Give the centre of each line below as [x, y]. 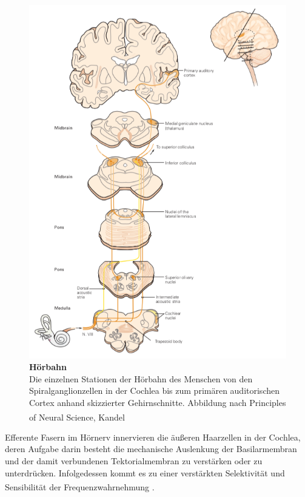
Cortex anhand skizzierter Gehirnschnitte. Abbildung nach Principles [158, 402]
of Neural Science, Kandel [77, 417]
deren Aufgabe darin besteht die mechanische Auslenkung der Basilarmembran [151, 449]
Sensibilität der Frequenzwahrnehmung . [80, 486]
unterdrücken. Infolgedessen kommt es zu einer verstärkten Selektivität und [145, 472]
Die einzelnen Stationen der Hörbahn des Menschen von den [141, 378]
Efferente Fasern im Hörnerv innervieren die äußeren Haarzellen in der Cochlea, [153, 437]
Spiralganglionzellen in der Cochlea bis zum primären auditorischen [154, 390]
